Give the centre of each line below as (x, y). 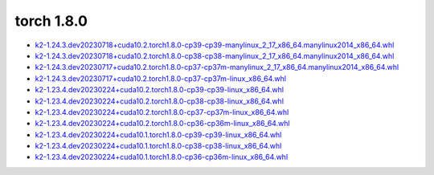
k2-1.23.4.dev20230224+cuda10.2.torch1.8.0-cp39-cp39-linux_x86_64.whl (160, 90)
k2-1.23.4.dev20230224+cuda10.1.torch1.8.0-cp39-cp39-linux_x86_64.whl (158, 134)
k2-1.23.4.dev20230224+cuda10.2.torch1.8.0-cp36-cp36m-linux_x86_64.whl (162, 124)
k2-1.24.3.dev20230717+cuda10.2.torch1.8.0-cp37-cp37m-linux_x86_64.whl (161, 78)
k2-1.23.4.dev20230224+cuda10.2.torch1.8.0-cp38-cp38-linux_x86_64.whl (160, 101)
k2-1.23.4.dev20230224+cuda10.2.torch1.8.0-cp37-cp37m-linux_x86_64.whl (162, 112)
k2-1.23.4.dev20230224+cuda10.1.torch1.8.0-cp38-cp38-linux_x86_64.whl (158, 146)
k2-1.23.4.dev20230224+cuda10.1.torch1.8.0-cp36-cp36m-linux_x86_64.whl (162, 157)
